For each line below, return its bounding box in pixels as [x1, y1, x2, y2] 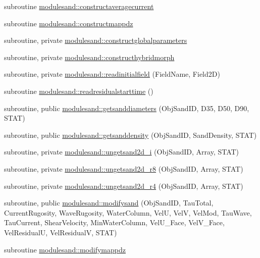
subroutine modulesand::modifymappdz [4, 244, 126, 254]
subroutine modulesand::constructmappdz [4, 18, 133, 28]
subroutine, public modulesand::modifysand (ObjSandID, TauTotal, [4, 197, 214, 208]
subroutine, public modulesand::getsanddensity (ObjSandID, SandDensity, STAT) [4, 129, 257, 140]
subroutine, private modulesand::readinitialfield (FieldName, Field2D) [4, 69, 220, 79]
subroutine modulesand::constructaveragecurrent [4, 1, 154, 11]
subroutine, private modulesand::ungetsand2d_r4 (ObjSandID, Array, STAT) [4, 180, 243, 191]
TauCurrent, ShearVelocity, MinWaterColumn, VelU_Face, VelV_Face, [4, 217, 225, 228]
